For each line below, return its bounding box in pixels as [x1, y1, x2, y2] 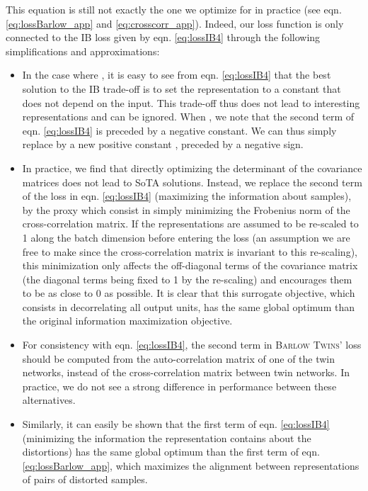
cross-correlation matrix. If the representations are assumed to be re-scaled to [22, 216, 359, 231]
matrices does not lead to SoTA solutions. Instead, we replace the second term [22, 174, 362, 189]
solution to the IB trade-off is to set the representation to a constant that [22, 81, 341, 96]
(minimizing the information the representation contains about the [22, 430, 311, 445]
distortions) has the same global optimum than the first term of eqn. [22, 444, 320, 459]
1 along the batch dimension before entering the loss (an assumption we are [22, 230, 350, 244]
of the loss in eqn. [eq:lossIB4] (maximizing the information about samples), [22, 188, 352, 203]
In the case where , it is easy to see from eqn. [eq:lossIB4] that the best [22, 67, 331, 82]
